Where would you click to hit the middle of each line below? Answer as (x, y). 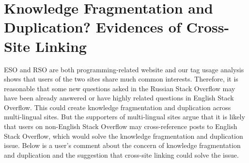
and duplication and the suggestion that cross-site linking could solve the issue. (121, 155)
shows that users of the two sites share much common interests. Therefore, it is (121, 79)
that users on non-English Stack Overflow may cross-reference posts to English (121, 126)
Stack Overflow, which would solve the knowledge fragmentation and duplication (124, 136)
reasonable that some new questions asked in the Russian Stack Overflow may (120, 88)
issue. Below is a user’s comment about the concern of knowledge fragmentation (122, 145)
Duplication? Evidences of (93, 27)
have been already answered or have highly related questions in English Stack (119, 98)
